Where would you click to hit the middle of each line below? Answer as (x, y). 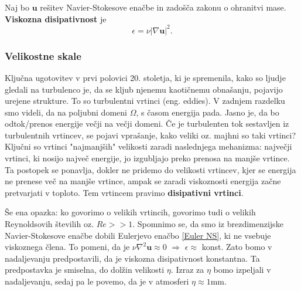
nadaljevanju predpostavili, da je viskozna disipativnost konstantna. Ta (132, 258)
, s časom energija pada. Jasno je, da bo (208, 112)
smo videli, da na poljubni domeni (66, 112)
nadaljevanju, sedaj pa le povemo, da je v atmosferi (97, 281)
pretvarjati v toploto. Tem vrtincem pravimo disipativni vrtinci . (124, 192)
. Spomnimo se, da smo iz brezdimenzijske (208, 224)
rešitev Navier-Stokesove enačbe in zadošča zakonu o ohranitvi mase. (163, 7)
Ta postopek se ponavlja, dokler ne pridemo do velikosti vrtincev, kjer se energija (150, 169)
